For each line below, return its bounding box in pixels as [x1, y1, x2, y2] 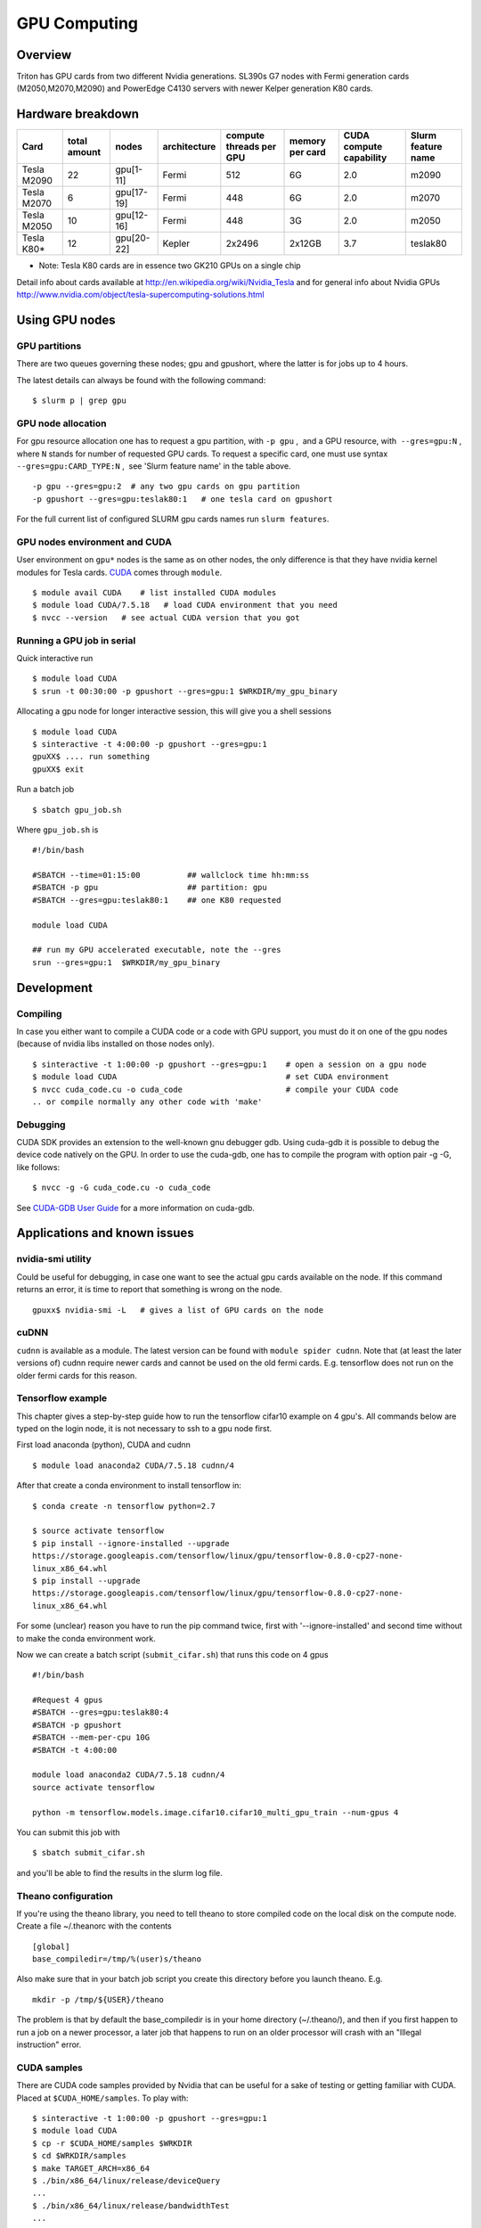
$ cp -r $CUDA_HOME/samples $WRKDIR [32, 2138, 192, 2148]
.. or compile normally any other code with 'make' [32, 1096, 263, 1107]
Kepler [162, 237, 191, 250]
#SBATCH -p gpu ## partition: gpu [32, 882, 267, 893]
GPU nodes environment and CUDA [16, 536, 173, 548]
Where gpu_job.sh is [16, 824, 99, 835]
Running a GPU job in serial [16, 634, 136, 646]
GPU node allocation [16, 417, 107, 430]
